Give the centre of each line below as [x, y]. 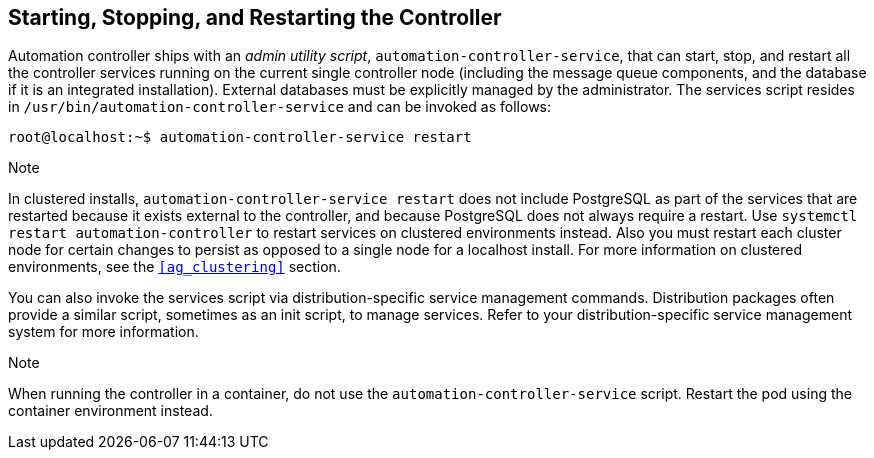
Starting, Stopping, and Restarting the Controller [255, 17]
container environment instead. [110, 411]
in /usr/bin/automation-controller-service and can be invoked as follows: [280, 107]
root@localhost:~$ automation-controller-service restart [240, 137]
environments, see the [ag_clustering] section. [174, 267]
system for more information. [103, 332]
